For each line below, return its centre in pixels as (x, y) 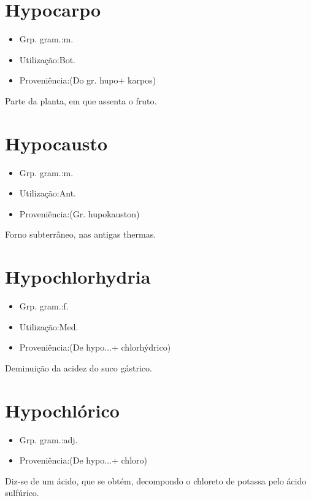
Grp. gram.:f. (44, 306)
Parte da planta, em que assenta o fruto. (81, 100)
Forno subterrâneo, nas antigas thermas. (81, 234)
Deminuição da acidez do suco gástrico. (79, 367)
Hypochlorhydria (78, 277)
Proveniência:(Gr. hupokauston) (79, 213)
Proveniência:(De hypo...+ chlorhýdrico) (95, 347)
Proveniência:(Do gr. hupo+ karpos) (88, 80)
